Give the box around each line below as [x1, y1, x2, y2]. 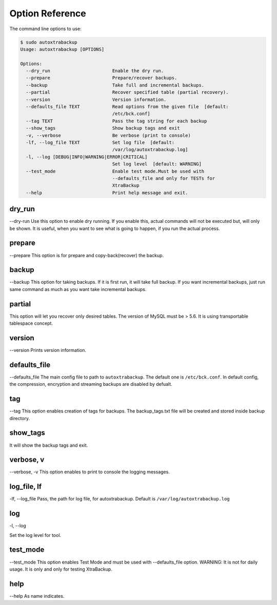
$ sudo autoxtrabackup [20, 39, 77, 45]
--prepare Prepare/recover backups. [26, 75, 177, 81]
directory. [9, 415, 30, 421]
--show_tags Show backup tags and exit [26, 126, 180, 131]
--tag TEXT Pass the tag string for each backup [26, 118, 207, 124]
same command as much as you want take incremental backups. [9, 286, 147, 292]
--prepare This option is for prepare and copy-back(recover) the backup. [9, 252, 164, 258]
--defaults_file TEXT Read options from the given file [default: [26, 104, 229, 110]
